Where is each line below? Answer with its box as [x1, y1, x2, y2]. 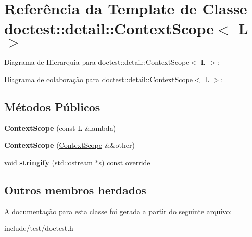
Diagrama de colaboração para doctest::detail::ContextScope [4, 73, 193, 84]
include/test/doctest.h [4, 223, 73, 233]
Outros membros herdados [4, 181, 146, 197]
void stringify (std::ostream [4, 156, 93, 167]
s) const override [98, 156, 150, 167]
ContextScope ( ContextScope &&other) [4, 140, 135, 150]
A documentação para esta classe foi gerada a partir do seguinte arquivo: [4, 205, 232, 216]
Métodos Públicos [4, 98, 100, 114]
